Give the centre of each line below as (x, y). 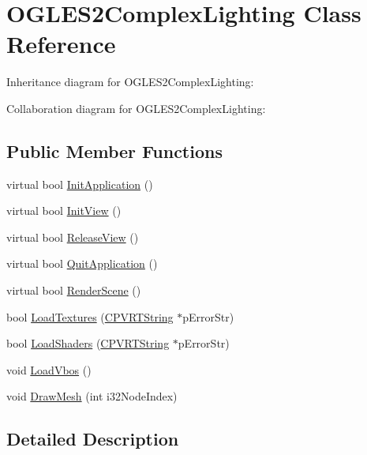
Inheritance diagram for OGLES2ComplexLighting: (130, 82)
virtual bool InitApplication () (80, 184)
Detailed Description (93, 439)
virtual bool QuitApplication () (82, 263)
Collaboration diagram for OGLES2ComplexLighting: (136, 108)
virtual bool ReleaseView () (73, 237)
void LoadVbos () (49, 369)
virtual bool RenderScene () (74, 290)
